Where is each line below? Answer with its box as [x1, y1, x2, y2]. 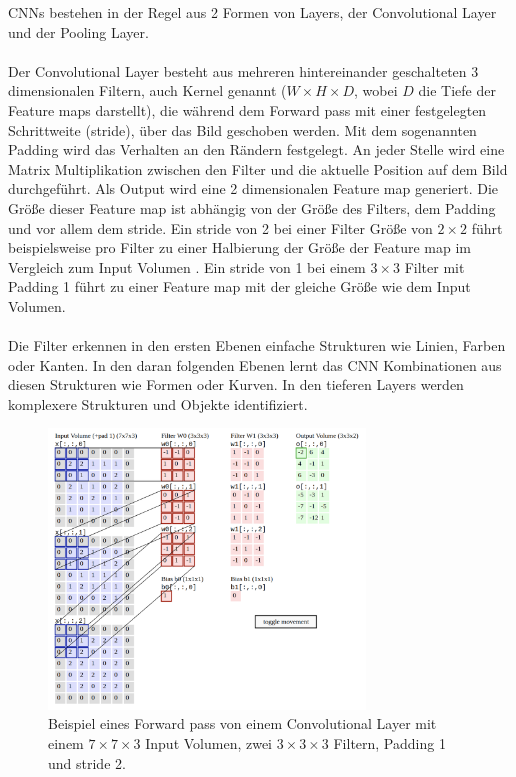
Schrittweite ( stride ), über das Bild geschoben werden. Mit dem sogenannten [8, 119, 477, 140]
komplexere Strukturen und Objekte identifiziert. [8, 393, 308, 414]
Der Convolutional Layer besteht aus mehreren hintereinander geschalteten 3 [8, 60, 479, 81]
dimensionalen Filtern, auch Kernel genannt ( [8, 80, 287, 101]
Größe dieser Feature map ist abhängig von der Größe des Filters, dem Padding [8, 197, 496, 218]
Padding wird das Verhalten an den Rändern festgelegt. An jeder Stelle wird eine [8, 139, 505, 160]
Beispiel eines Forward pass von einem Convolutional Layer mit [48, 713, 437, 734]
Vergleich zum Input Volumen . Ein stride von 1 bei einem [8, 256, 366, 277]
